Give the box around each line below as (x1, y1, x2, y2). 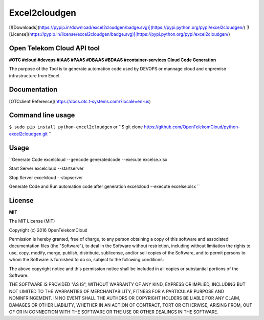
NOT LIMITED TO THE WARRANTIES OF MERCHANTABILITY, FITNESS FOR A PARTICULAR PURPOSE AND (9, 288, 224, 294)
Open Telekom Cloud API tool (9, 44, 100, 52)
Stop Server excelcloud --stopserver (9, 174, 83, 181)
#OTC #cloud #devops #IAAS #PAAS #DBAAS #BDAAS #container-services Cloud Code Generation (9, 57, 216, 63)
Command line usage (9, 111, 75, 119)
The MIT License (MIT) (9, 218, 55, 224)
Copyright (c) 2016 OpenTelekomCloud (9, 227, 88, 233)
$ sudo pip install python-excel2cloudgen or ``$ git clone (9, 124, 143, 130)
